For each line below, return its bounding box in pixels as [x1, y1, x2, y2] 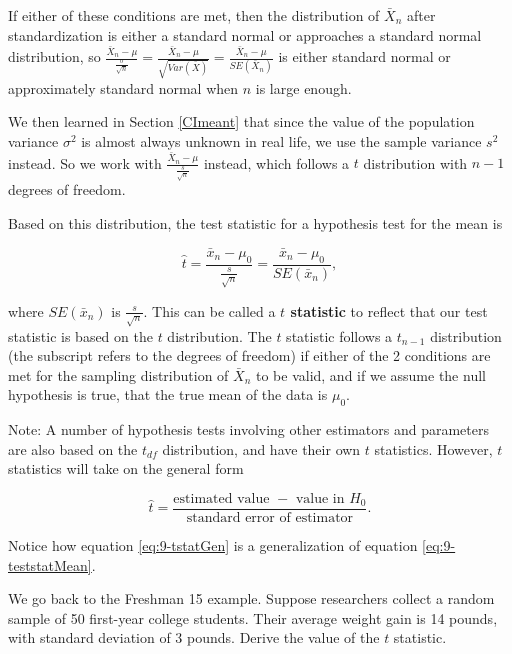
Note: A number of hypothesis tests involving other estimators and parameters [8, 419, 489, 440]
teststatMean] [8, 554, 92, 575]
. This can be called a [143, 300, 276, 321]
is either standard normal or [278, 46, 451, 67]
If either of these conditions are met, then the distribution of [8, 5, 380, 25]
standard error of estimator [186, 510, 354, 525]
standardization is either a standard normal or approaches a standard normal [8, 24, 482, 45]
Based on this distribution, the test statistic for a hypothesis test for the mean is [8, 212, 503, 233]
